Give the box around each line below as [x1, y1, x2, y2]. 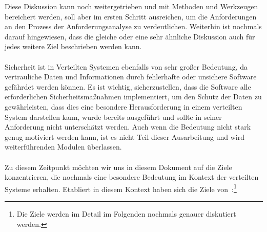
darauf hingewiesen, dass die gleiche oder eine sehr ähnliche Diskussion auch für [5, 31, 255, 41]
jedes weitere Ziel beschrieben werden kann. [5, 41, 142, 52]
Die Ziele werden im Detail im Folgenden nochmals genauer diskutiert [16, 208, 236, 219]
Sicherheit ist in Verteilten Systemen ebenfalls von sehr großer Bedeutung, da [5, 61, 248, 72]
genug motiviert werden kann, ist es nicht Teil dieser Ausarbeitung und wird [5, 131, 244, 142]
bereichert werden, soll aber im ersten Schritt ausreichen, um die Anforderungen [5, 11, 257, 22]
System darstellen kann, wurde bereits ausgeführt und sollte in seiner [5, 111, 222, 122]
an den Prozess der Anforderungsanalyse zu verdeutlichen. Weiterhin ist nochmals [5, 21, 262, 32]
